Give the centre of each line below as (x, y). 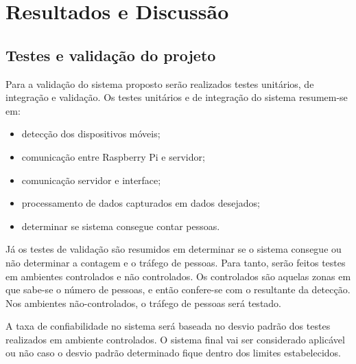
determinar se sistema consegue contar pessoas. (121, 226)
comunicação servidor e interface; (91, 180)
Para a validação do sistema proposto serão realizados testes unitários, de (160, 83)
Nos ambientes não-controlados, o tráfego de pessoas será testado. (144, 303)
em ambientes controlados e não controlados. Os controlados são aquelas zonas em (178, 276)
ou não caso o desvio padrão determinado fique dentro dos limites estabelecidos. (174, 353)
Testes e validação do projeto (111, 55)
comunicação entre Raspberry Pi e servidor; (113, 156)
